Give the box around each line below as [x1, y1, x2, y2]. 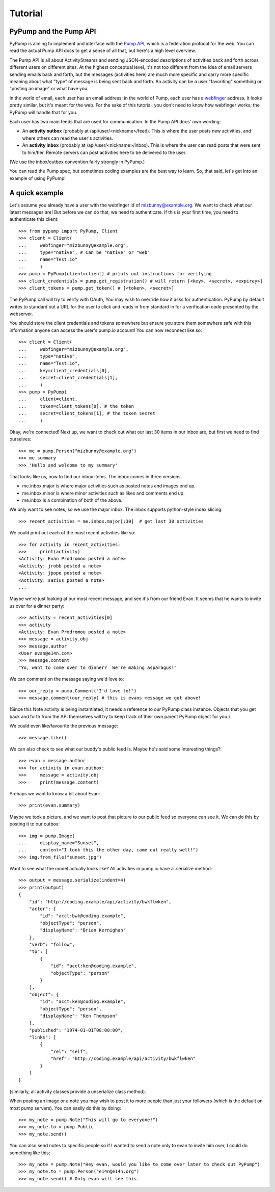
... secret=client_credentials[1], [18, 375, 118, 381]
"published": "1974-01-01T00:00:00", [29, 1027, 123, 1033]
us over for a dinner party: [9, 603, 65, 609]
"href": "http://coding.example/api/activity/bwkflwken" [50, 1056, 196, 1061]
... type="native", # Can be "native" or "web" [18, 249, 150, 255]
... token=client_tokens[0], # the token [18, 403, 134, 409]
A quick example [9, 189, 64, 197]
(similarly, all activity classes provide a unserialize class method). [9, 1089, 146, 1095]
